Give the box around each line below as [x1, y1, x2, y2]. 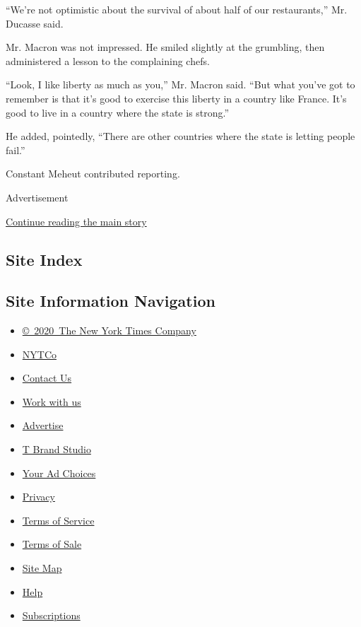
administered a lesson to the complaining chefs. [6, 53, 210, 68]
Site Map [22, 561, 62, 575]
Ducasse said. [6, 16, 64, 30]
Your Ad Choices [22, 465, 96, 480]
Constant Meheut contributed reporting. [6, 166, 180, 181]
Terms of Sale [22, 537, 82, 551]
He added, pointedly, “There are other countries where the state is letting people [6, 129, 355, 143]
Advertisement [6, 189, 69, 204]
